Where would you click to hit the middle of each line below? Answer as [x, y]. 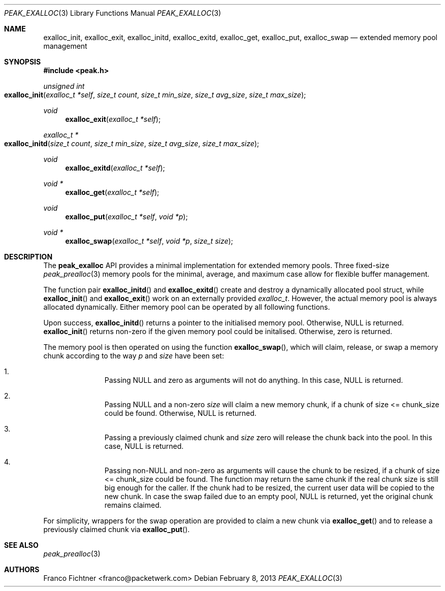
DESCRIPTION [28, 257]
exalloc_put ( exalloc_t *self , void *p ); [126, 217]
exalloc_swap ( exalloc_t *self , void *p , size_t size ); [149, 241]
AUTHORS [22, 569]
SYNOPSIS [23, 62]
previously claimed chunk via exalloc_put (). [117, 529]
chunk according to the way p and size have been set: [134, 356]
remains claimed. [133, 505]
